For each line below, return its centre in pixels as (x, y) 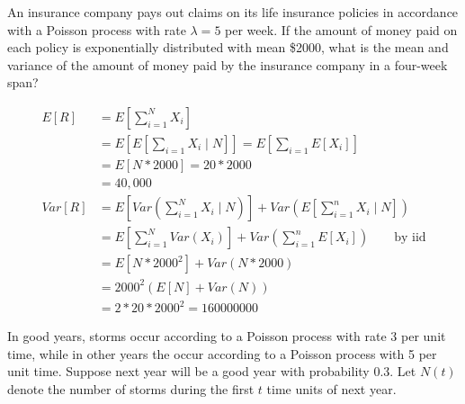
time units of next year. (331, 389)
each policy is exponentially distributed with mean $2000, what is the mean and (228, 47)
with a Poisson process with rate (97, 29)
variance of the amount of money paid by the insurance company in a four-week (228, 64)
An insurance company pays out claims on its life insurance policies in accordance (233, 12)
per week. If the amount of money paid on (341, 29)
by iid (410, 238)
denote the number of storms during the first (131, 389)
